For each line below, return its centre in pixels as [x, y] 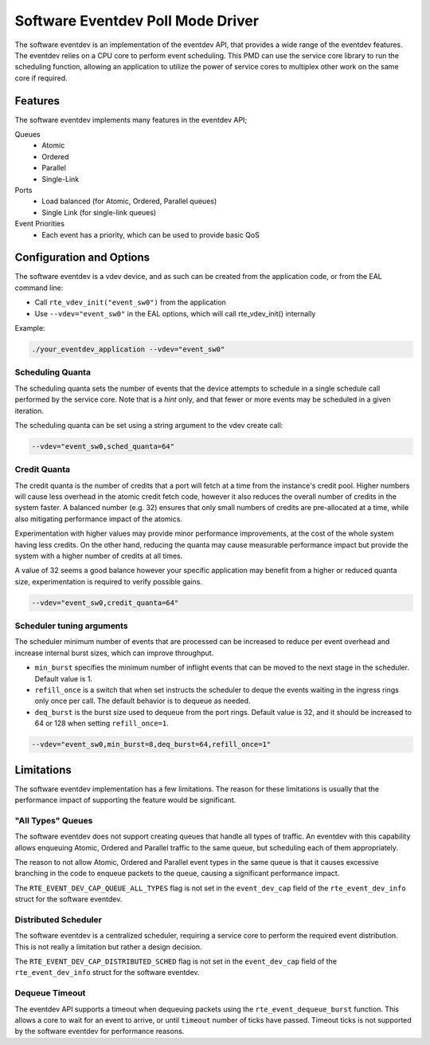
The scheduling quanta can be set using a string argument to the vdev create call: [149, 425]
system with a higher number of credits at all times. [99, 556]
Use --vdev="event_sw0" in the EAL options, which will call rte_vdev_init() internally [175, 313]
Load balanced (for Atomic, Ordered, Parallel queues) [129, 201]
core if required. [41, 78]
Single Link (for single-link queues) [99, 212]
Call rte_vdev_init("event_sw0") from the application [131, 302]
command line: [39, 288]
